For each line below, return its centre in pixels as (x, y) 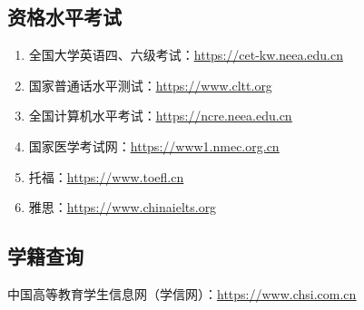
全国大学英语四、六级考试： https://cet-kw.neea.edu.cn (186, 55)
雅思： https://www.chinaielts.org (123, 207)
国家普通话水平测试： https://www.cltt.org (150, 85)
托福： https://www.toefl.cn (106, 176)
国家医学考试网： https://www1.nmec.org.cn (154, 145)
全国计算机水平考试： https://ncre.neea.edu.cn (160, 116)
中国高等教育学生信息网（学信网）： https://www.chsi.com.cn (182, 293)
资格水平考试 (64, 17)
